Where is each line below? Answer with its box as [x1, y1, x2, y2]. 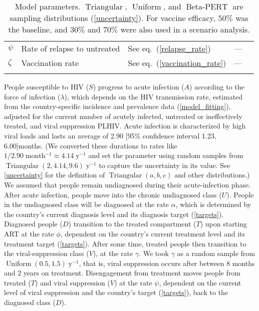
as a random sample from [177, 248, 255, 258]
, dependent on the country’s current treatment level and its [60, 228, 245, 238]
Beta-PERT [186, 3, 228, 11]
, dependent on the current [159, 277, 241, 287]
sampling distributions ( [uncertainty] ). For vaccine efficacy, [10, 12, 216, 23]
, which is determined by [175, 199, 251, 209]
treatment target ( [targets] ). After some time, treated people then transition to [4, 238, 246, 248]
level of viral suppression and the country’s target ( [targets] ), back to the [4, 287, 228, 297]
